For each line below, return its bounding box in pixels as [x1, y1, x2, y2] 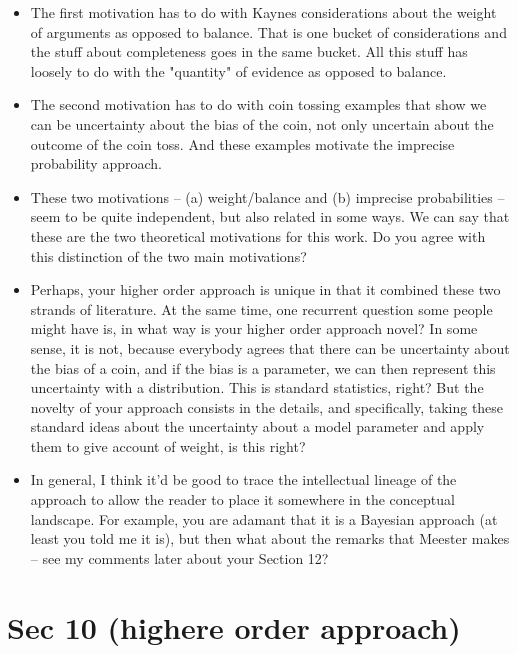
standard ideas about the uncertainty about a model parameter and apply [30, 416, 485, 437]
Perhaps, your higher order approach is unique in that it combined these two [30, 279, 501, 300]
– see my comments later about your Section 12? [30, 547, 329, 568]
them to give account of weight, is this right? [30, 435, 306, 456]
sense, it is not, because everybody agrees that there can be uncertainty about [30, 337, 510, 358]
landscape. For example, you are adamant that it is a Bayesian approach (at [30, 508, 498, 529]
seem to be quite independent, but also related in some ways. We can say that [30, 206, 510, 227]
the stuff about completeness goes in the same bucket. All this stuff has [30, 41, 468, 62]
